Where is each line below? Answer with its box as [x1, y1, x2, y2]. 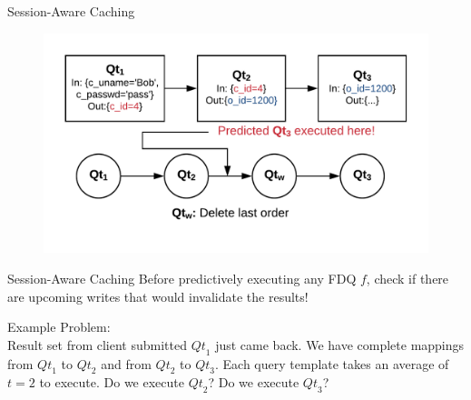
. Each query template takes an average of [214, 354, 449, 373]
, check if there [366, 269, 449, 287]
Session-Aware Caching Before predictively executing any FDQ [7, 269, 357, 287]
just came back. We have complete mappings [215, 335, 465, 354]
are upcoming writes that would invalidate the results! [7, 286, 309, 305]
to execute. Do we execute [39, 373, 184, 392]
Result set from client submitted [7, 335, 188, 354]
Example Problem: [7, 317, 111, 336]
